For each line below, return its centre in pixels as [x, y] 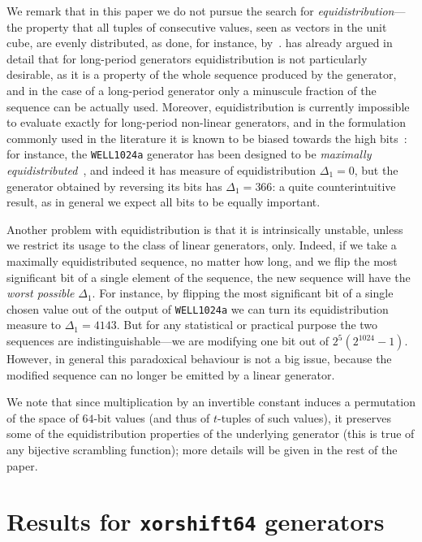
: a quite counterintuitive [334, 186]
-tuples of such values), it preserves [304, 417]
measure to [34, 325]
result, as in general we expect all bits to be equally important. [164, 202]
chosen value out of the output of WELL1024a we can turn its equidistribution [198, 308]
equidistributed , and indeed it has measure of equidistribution [161, 170]
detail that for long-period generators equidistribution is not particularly [187, 58]
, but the [376, 170]
